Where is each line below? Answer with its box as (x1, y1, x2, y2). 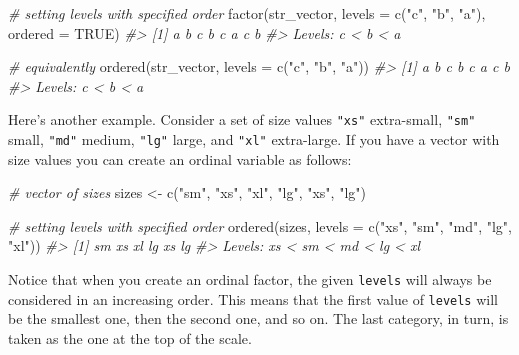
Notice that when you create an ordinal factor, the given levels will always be (8, 269, 492, 290)
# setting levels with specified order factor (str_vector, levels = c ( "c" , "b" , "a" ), (8, 3, 486, 23)
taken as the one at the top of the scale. (8, 327, 252, 348)
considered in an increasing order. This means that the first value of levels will (8, 288, 498, 309)
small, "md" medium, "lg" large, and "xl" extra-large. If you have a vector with (8, 129, 500, 150)
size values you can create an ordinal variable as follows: (8, 148, 352, 169)
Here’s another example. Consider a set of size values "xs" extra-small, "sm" (8, 109, 476, 130)
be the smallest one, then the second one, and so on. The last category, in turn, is (8, 308, 509, 329)
